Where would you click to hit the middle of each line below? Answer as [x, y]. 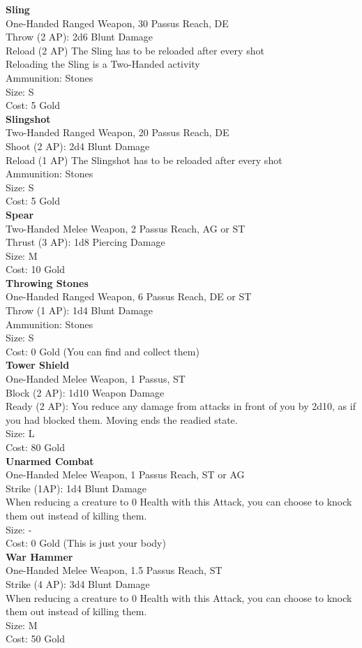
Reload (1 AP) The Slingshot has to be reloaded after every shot [144, 160]
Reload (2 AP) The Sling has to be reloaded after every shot [135, 50]
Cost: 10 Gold [35, 269]
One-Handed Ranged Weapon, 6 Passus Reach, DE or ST [129, 296]
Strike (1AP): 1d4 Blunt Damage [76, 488]
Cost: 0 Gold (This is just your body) [86, 543]
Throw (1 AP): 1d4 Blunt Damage [80, 310]
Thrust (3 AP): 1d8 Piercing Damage [85, 242]
